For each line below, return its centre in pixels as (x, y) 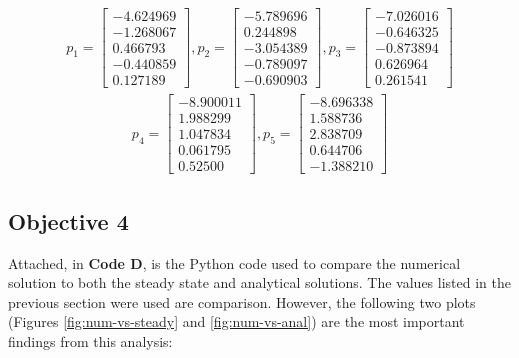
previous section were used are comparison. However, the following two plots (242, 301)
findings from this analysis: (90, 340)
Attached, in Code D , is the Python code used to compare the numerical (234, 262)
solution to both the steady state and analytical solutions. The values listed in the (259, 282)
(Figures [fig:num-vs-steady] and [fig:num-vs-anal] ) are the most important (236, 321)
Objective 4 (68, 220)
